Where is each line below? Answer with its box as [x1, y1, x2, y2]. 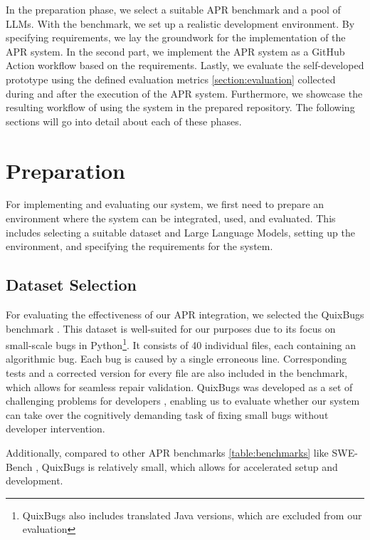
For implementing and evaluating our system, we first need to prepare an [6, 197, 324, 212]
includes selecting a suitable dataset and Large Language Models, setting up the [6, 224, 355, 239]
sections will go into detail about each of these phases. [6, 113, 242, 128]
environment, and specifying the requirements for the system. [6, 239, 273, 254]
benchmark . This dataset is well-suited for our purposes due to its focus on [6, 321, 336, 336]
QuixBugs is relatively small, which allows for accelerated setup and [41, 459, 338, 474]
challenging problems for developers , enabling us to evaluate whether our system [6, 393, 360, 408]
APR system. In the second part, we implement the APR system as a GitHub [6, 43, 345, 58]
